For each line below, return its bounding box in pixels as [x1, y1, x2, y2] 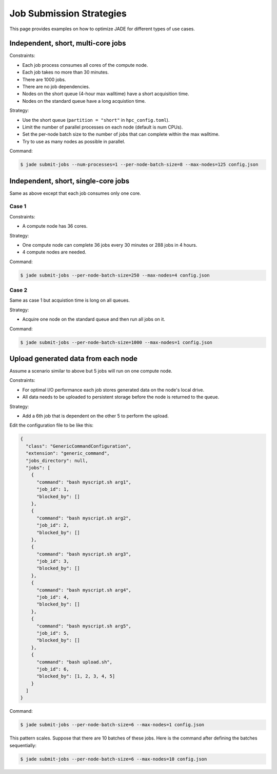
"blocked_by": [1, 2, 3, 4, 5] [36, 673, 115, 679]
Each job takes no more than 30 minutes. [22, 69, 109, 76]
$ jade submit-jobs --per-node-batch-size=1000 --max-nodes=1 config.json [20, 339, 213, 345]
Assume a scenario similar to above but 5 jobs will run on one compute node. [9, 368, 173, 374]
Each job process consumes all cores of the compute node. [22, 62, 148, 68]
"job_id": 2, [36, 522, 69, 528]
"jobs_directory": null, [26, 457, 88, 464]
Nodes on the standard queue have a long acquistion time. [22, 98, 146, 104]
